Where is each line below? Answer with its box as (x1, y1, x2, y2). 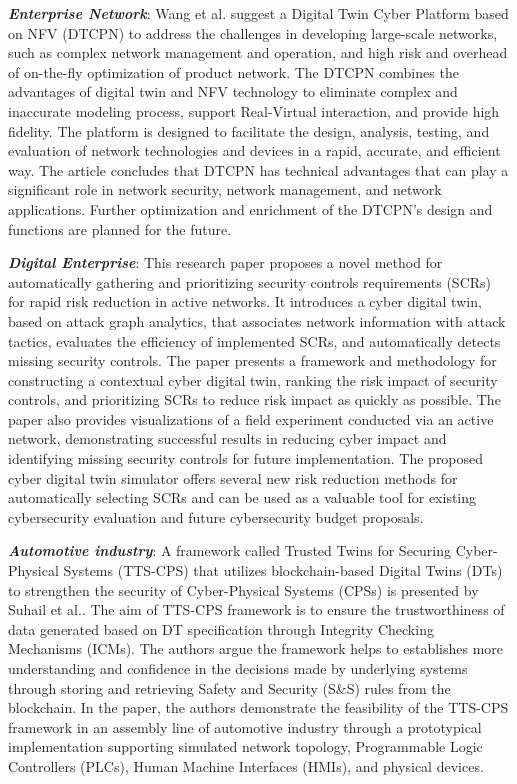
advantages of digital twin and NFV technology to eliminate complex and (8, 81, 458, 102)
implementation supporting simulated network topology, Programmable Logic (8, 736, 483, 757)
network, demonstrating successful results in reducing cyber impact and (8, 428, 447, 449)
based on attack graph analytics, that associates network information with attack (8, 310, 506, 331)
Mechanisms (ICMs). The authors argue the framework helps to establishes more (8, 638, 504, 659)
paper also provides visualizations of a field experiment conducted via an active (8, 408, 494, 429)
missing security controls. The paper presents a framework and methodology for (8, 350, 497, 371)
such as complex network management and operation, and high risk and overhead (8, 42, 508, 63)
